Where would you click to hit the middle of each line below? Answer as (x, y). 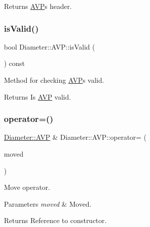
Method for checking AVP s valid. (54, 80)
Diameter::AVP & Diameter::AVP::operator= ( (75, 137)
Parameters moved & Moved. (48, 203)
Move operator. (27, 187)
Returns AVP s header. (38, 6)
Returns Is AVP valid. (38, 96)
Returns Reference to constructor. (55, 220)
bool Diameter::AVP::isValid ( (50, 46)
